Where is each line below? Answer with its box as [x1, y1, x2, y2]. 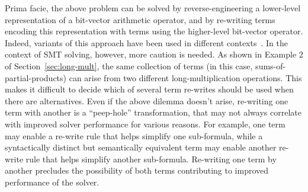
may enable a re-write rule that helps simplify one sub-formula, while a [5, 129, 263, 142]
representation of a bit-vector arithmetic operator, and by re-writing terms [5, 13, 275, 25]
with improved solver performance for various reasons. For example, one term [5, 117, 285, 130]
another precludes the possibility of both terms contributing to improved [5, 164, 269, 177]
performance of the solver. [5, 175, 100, 188]
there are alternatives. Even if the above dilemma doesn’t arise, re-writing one [5, 94, 288, 107]
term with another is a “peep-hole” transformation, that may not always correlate [5, 106, 301, 119]
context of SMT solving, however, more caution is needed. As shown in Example [5, 48, 297, 60]
